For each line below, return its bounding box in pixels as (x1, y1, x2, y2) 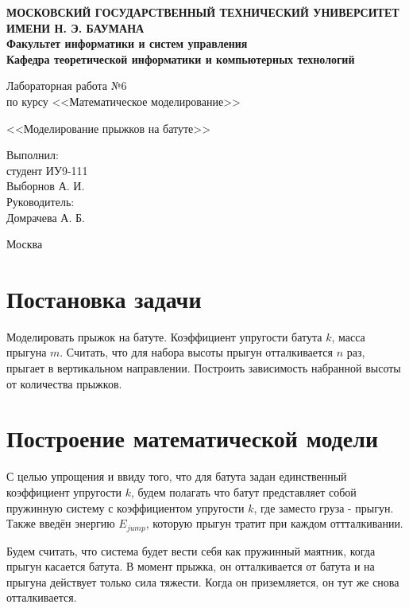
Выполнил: (6, 146, 59, 163)
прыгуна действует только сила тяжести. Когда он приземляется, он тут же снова (6, 573, 399, 590)
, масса (331, 328, 365, 345)
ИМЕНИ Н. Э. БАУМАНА (6, 19, 145, 36)
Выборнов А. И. (6, 177, 85, 194)
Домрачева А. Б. (6, 209, 85, 225)
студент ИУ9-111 (6, 162, 88, 178)
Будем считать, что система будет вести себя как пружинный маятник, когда (6, 542, 376, 559)
